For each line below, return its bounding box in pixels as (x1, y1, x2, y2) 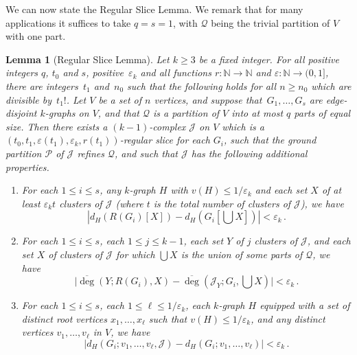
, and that (97, 106, 139, 120)
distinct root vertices (21, 311, 107, 325)
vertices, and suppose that (154, 92, 262, 106)
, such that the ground (224, 133, 316, 147)
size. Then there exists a (5, 119, 108, 133)
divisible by (5, 92, 51, 106)
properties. (5, 159, 49, 174)
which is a (222, 119, 264, 133)
